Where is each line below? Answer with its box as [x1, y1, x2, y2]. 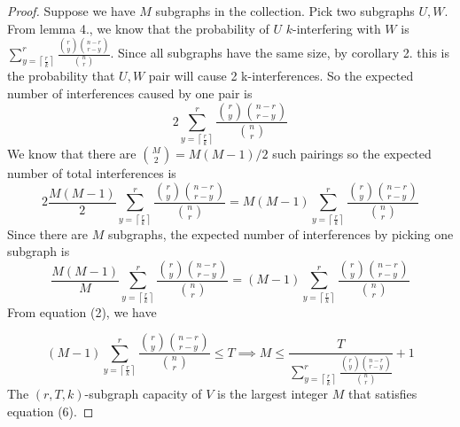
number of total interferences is [7, 164, 176, 182]
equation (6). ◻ [7, 401, 94, 420]
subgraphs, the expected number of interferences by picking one [107, 224, 454, 243]
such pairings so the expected [272, 144, 432, 163]
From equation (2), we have [7, 302, 157, 321]
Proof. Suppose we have [7, 2, 136, 19]
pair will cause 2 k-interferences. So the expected [148, 66, 414, 85]
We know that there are [7, 144, 136, 163]
